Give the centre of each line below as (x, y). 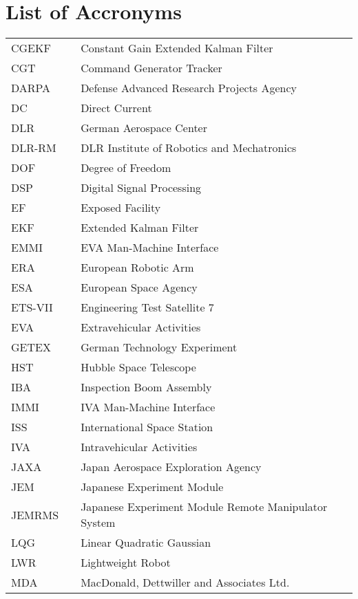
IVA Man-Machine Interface (148, 407)
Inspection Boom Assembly (146, 387)
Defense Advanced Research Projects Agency (189, 88)
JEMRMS (35, 514)
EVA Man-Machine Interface (150, 248)
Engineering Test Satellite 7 (147, 307)
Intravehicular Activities (139, 447)
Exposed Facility (121, 208)
